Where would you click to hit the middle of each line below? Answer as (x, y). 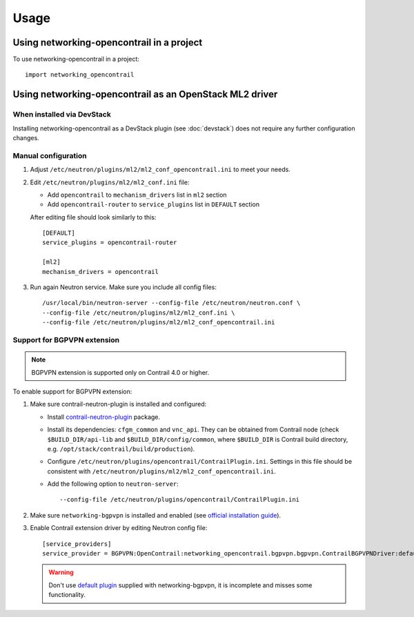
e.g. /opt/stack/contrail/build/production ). (121, 449)
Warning (61, 572)
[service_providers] (77, 544)
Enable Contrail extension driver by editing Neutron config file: (119, 528)
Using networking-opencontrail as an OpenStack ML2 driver (145, 94)
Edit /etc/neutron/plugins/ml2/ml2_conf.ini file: (110, 182)
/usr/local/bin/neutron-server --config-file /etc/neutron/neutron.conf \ (171, 303)
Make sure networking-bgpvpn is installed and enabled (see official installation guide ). (156, 515)
